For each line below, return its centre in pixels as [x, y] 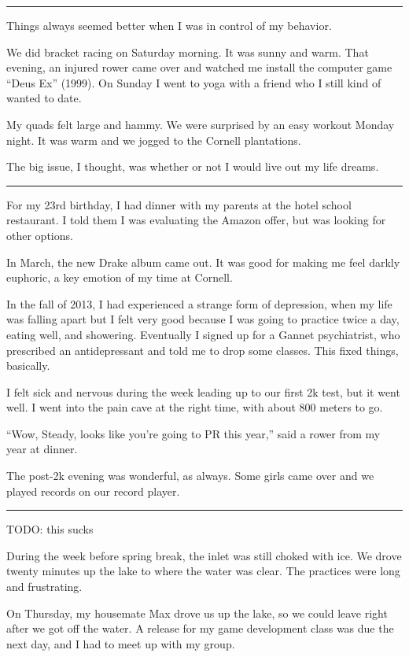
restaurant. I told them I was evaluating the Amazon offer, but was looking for [196, 220]
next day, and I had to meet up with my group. [121, 643]
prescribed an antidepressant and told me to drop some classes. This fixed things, [203, 350]
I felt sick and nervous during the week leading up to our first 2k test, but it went [203, 391]
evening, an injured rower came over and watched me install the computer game [199, 67]
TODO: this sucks [50, 529]
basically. [28, 365]
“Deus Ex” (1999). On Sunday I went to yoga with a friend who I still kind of [194, 82]
